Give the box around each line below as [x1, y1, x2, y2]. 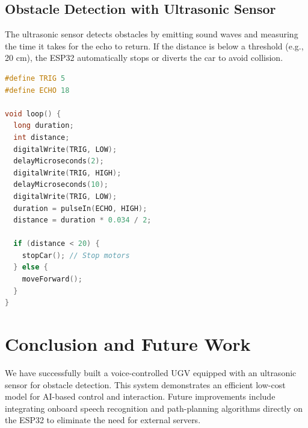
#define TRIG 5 [5, 74, 66, 83]
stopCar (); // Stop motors [22, 251, 130, 260]
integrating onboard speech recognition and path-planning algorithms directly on [5, 401, 303, 414]
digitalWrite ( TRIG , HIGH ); [13, 168, 122, 177]
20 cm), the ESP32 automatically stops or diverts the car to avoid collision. [5, 51, 283, 64]
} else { [13, 263, 48, 272]
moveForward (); [22, 275, 82, 284]
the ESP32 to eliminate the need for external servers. [5, 414, 201, 426]
